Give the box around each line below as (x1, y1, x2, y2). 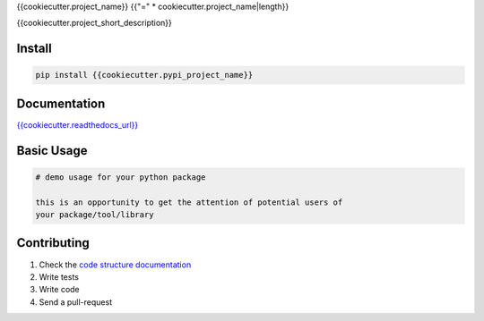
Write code (39, 284, 80, 295)
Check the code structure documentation (39, 259, 192, 270)
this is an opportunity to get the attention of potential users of (35, 197, 343, 207)
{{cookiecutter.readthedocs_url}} (16, 119, 139, 130)
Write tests (39, 271, 80, 282)
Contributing (16, 235, 90, 250)
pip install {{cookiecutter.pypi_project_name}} (35, 70, 254, 80)
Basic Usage (16, 143, 88, 158)
